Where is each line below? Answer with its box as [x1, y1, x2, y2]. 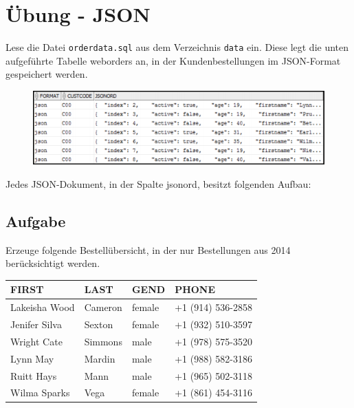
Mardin [84, 351, 115, 365]
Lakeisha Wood [10, 300, 75, 314]
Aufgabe [5, 210, 66, 231]
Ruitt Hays [10, 368, 57, 383]
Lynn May [10, 351, 54, 365]
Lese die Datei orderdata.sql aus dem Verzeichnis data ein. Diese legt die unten [5, 40, 349, 54]
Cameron [84, 300, 122, 314]
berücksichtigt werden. [5, 256, 100, 270]
